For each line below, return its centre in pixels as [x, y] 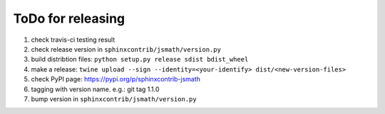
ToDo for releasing [69, 18]
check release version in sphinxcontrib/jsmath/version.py [126, 49]
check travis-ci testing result [73, 40]
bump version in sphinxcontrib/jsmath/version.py [114, 98]
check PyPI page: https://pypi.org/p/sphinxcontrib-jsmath [116, 79]
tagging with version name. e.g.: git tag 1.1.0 [95, 89]
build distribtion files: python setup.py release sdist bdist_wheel [140, 59]
